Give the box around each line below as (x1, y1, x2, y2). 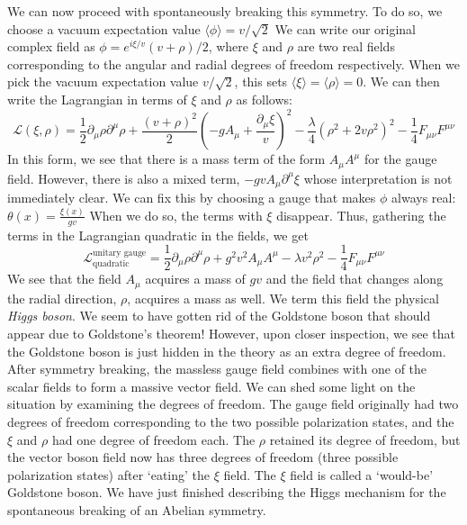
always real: (391, 187, 456, 206)
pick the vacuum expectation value (7, 72, 199, 91)
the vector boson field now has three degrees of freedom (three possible (7, 448, 399, 466)
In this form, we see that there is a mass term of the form (7, 149, 326, 168)
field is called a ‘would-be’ (290, 465, 434, 484)
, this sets (234, 72, 288, 91)
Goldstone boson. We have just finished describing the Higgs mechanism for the (7, 483, 446, 502)
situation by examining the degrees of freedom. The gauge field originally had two (7, 394, 459, 413)
